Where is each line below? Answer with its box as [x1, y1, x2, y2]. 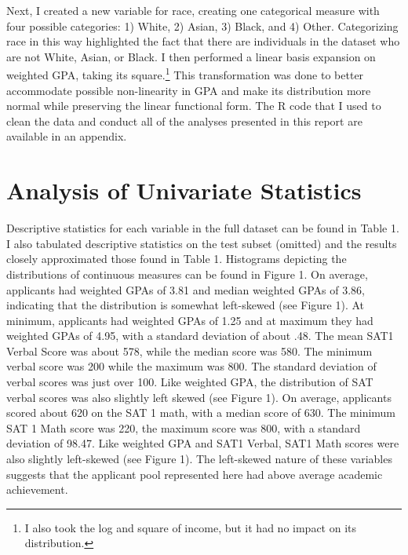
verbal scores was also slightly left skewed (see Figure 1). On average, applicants [6, 389, 392, 405]
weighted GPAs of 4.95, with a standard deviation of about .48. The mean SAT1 [6, 327, 394, 344]
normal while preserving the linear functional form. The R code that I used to [6, 97, 381, 114]
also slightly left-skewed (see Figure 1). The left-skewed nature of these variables [6, 451, 392, 467]
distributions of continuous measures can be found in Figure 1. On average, [6, 265, 368, 282]
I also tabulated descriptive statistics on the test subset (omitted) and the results [6, 235, 397, 251]
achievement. [6, 481, 68, 498]
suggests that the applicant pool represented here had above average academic [6, 466, 383, 482]
